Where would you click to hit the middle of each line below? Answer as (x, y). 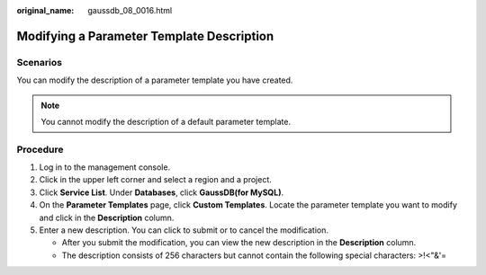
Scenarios (40, 62)
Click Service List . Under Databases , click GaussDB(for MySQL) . (161, 192)
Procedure (40, 149)
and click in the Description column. (107, 217)
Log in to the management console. (105, 167)
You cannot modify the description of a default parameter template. (166, 121)
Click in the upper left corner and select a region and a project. (155, 180)
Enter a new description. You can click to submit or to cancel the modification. (184, 230)
